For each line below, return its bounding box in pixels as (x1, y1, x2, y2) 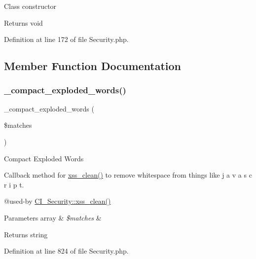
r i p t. (4, 179, 24, 189)
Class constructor (4, 1, 57, 11)
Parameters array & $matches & (4, 212, 102, 222)
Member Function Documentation (4, 58, 182, 74)
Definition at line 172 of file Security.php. (4, 34, 129, 44)
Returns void (4, 17, 43, 28)
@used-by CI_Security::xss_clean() (4, 196, 111, 206)
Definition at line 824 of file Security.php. (4, 246, 129, 256)
